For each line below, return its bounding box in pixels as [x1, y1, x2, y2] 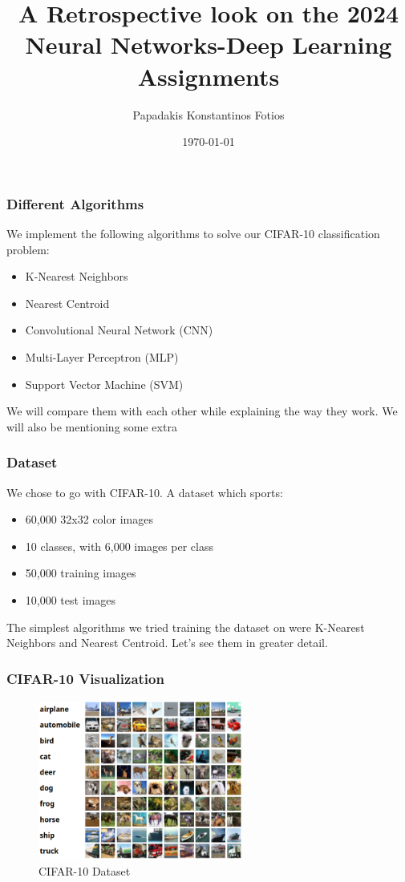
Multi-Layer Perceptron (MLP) [25, 348, 179, 365]
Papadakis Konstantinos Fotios [132, 106, 285, 123]
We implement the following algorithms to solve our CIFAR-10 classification [6, 225, 380, 241]
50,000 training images [25, 564, 136, 581]
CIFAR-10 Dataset [38, 862, 131, 879]
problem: [6, 241, 50, 257]
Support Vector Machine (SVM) [25, 375, 184, 392]
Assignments [137, 59, 280, 92]
